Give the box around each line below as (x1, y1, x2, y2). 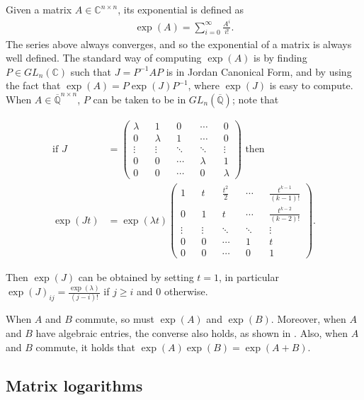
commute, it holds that (35, 339, 135, 354)
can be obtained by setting (78, 270, 194, 285)
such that (70, 64, 112, 79)
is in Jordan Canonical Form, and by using (166, 64, 352, 79)
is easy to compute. (269, 78, 353, 93)
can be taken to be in (93, 91, 186, 106)
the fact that (6, 78, 61, 93)
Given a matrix (6, 2, 72, 16)
